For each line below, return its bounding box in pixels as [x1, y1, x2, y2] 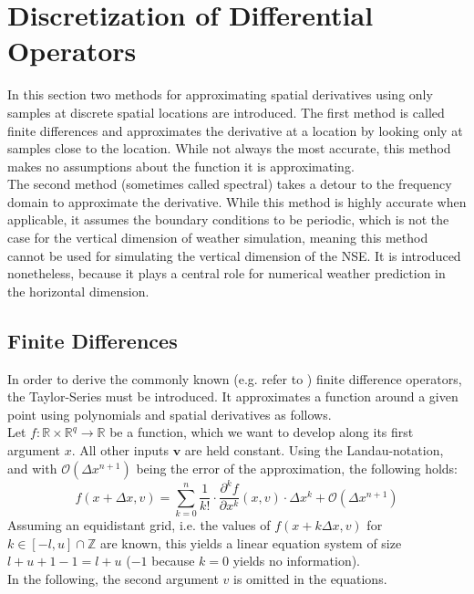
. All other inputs [71, 441, 169, 460]
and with [7, 458, 57, 477]
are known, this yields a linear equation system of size [99, 533, 402, 552]
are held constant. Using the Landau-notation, [184, 441, 444, 460]
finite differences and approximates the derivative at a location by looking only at [7, 120, 463, 140]
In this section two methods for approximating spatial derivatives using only [7, 85, 433, 104]
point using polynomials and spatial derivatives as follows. [7, 404, 332, 423]
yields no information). [232, 551, 361, 570]
